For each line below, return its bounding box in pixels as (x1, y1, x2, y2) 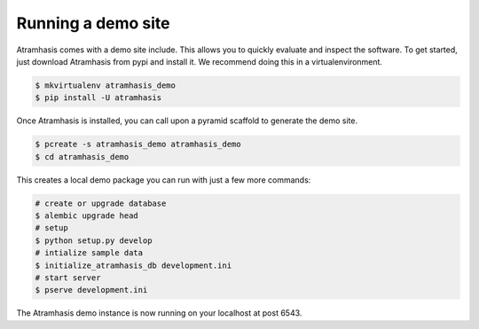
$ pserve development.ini (35, 285, 148, 295)
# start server (35, 272, 101, 283)
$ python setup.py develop (35, 235, 153, 246)
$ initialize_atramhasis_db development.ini (35, 260, 232, 270)
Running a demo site (16, 13, 170, 33)
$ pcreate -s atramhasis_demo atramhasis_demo (35, 139, 241, 150)
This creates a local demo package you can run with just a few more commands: (16, 174, 311, 185)
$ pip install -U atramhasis (35, 93, 162, 103)
